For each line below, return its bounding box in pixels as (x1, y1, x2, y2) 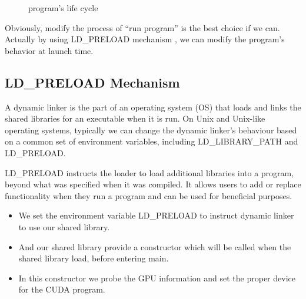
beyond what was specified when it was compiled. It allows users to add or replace (5, 178, 301, 190)
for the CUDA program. (18, 283, 105, 295)
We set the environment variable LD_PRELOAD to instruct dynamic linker (18, 209, 294, 221)
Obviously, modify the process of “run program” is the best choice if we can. (5, 21, 280, 33)
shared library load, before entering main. (18, 252, 169, 264)
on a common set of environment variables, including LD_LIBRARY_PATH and (5, 135, 298, 147)
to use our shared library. (18, 220, 110, 233)
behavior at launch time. (5, 44, 94, 56)
